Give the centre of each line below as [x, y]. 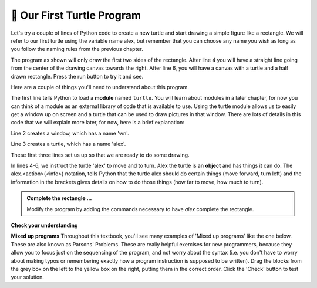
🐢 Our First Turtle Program [76, 15]
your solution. [27, 277]
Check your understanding [44, 225]
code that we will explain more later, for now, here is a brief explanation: [98, 123]
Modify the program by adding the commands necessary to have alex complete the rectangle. [140, 209]
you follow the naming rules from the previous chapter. [77, 49]
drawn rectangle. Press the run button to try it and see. [77, 76]
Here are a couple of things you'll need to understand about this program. [100, 87]
